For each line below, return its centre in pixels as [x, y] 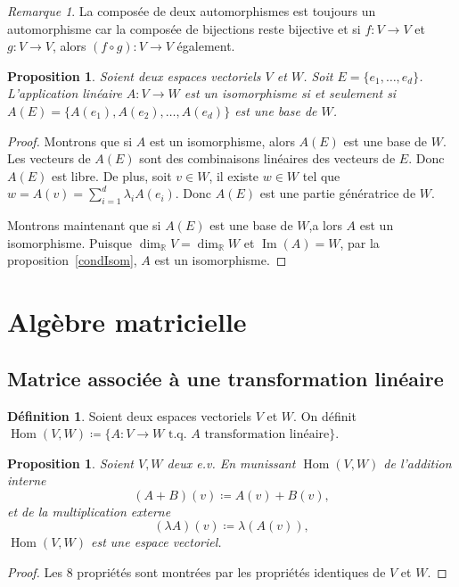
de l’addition [418, 463]
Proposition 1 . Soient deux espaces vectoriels [134, 75]
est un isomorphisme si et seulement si [290, 93]
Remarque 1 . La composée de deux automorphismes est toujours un [192, 11]
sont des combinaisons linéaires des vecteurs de [267, 158]
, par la [360, 242]
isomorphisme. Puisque [70, 242]
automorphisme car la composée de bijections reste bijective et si [184, 28]
